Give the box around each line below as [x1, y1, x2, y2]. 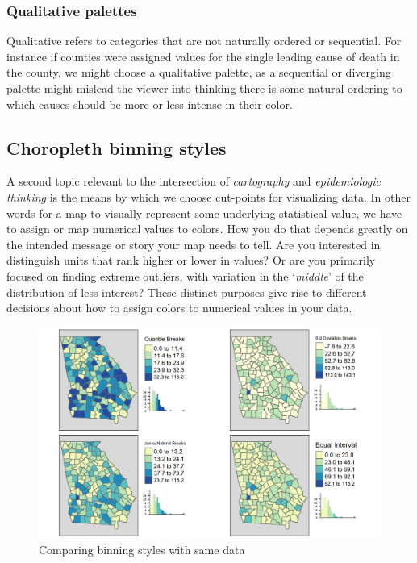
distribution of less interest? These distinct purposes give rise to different [6, 283, 367, 300]
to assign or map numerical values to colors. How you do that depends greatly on [6, 220, 408, 237]
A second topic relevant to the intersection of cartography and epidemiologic [6, 173, 381, 190]
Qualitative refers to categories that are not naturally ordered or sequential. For [6, 32, 402, 49]
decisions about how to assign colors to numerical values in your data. [6, 299, 352, 316]
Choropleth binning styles [6, 135, 227, 160]
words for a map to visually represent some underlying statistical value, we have [6, 204, 402, 221]
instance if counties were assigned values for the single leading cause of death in [6, 48, 400, 65]
